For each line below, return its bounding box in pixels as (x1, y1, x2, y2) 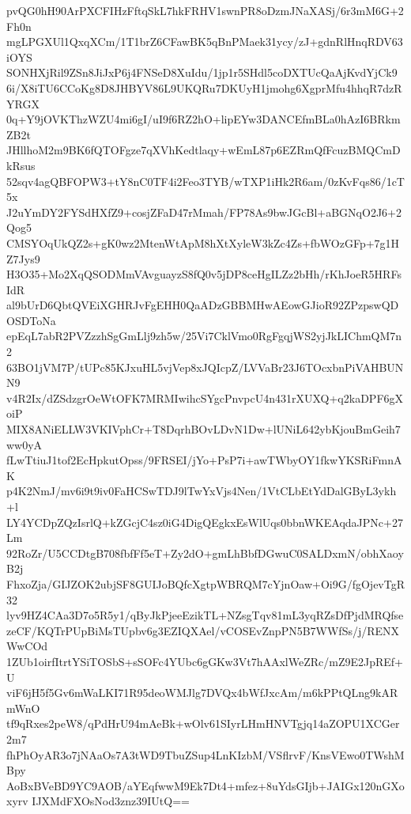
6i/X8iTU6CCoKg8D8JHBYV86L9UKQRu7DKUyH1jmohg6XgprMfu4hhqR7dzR (6, 79, 402, 96)
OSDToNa (6, 312, 56, 328)
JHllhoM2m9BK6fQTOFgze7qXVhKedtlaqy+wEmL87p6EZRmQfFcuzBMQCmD (6, 142, 401, 158)
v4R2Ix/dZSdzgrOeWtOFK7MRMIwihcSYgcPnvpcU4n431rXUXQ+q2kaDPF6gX (6, 389, 404, 406)
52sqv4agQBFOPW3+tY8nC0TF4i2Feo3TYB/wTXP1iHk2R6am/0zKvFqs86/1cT (6, 172, 405, 189)
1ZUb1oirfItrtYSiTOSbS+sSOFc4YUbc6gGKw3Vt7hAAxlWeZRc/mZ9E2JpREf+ (6, 653, 404, 669)
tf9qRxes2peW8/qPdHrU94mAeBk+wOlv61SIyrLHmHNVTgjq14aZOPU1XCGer (6, 715, 400, 732)
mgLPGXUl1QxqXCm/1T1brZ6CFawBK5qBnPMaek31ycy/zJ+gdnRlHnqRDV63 (6, 33, 403, 50)
